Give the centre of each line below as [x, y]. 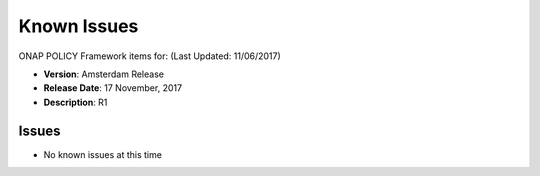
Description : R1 [75, 102]
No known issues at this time [102, 154]
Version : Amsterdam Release [104, 74]
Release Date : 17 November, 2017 [113, 88]
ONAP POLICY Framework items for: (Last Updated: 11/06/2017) [150, 56]
